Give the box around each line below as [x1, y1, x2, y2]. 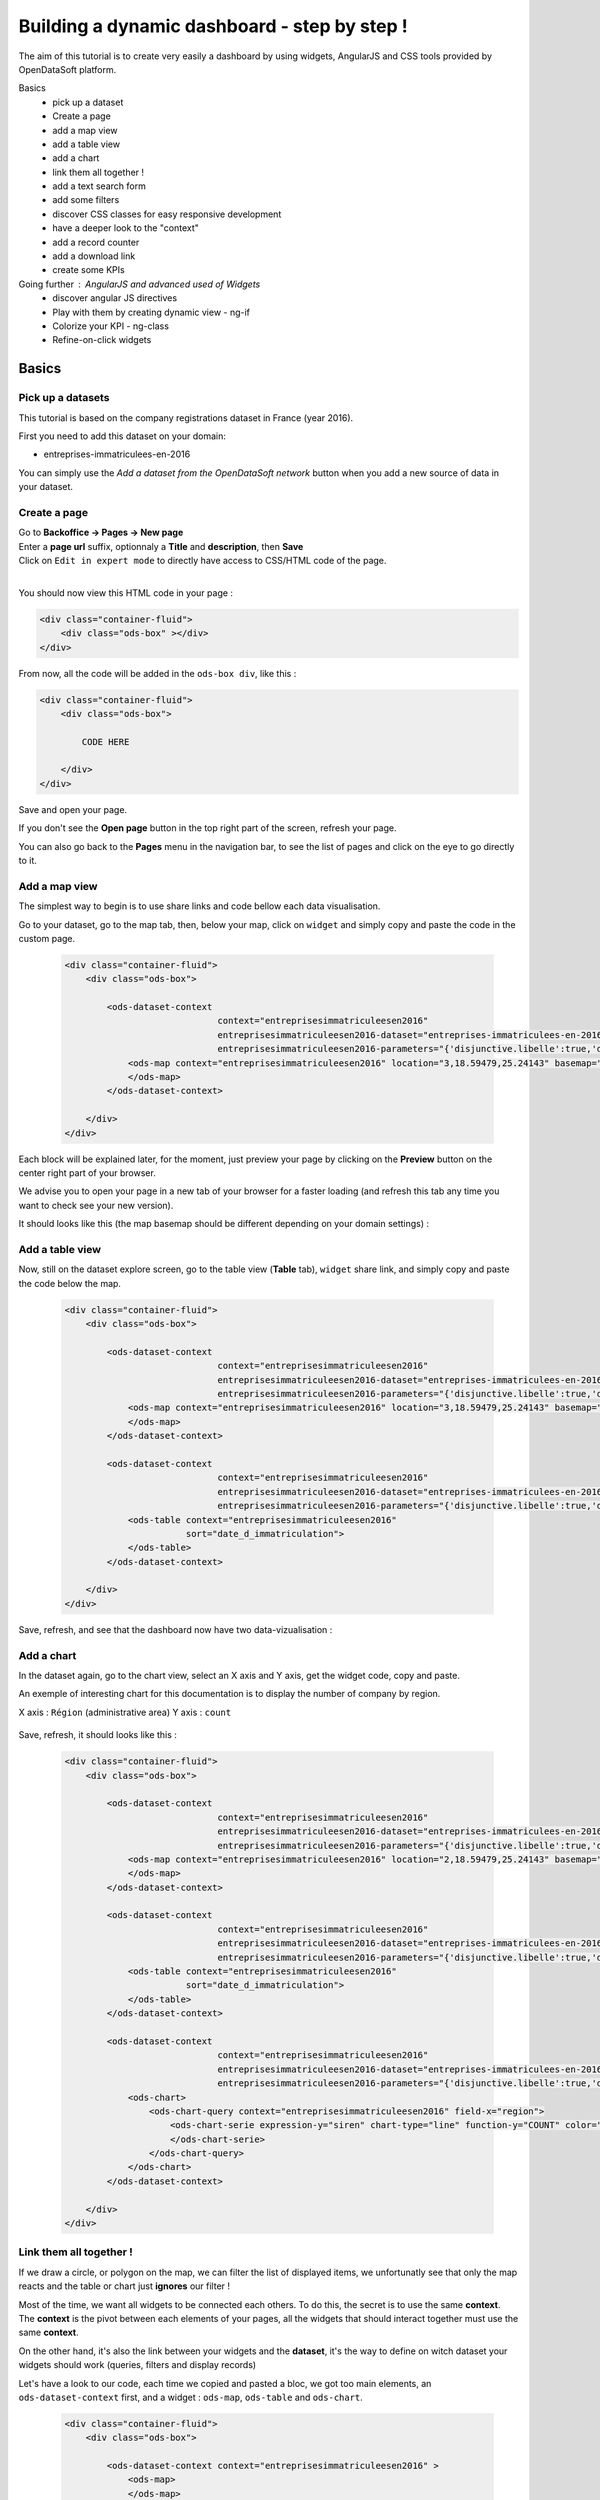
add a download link [52, 250, 136, 262]
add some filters [52, 194, 120, 206]
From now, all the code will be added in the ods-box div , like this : [18, 667, 297, 679]
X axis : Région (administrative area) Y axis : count [18, 1706, 232, 1718]
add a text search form [52, 180, 147, 192]
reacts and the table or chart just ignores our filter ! [18, 2280, 230, 2292]
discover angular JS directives [52, 292, 178, 304]
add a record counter [52, 236, 140, 248]
